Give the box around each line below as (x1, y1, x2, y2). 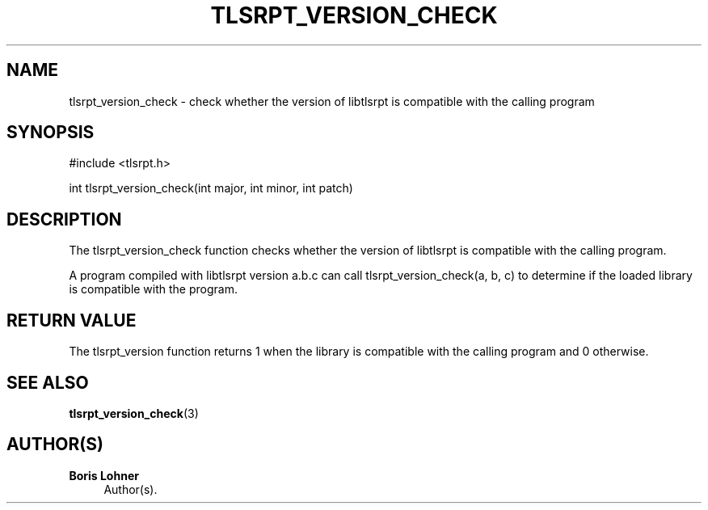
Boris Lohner (69, 468, 139, 483)
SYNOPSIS (6, 122, 95, 143)
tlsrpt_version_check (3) (69, 406, 199, 420)
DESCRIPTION (6, 209, 122, 230)
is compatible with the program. (69, 282, 238, 297)
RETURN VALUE (6, 310, 137, 331)
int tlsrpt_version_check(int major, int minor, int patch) (69, 181, 353, 196)
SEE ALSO (6, 372, 89, 393)
